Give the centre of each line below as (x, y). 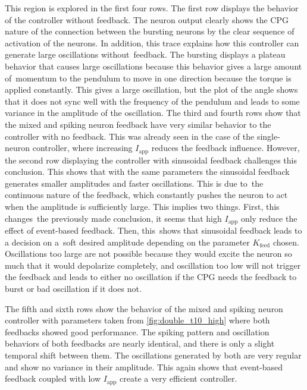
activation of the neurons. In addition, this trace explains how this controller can (152, 43)
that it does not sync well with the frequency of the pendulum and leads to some (152, 101)
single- (268, 136)
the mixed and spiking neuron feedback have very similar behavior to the (138, 124)
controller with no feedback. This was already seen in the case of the (130, 136)
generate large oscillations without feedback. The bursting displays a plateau (145, 54)
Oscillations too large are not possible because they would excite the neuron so (148, 254)
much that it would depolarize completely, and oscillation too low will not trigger (153, 265)
